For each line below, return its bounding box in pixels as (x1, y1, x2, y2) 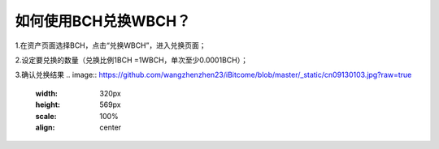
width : (35, 88, 59, 98)
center (99, 122, 122, 132)
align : (35, 122, 55, 132)
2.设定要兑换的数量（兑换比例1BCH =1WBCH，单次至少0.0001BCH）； (15, 55, 248, 65)
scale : (35, 111, 57, 121)
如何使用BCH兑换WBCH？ (15, 12, 191, 30)
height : (35, 100, 61, 109)
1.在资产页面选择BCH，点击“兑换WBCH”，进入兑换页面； (15, 40, 206, 50)
